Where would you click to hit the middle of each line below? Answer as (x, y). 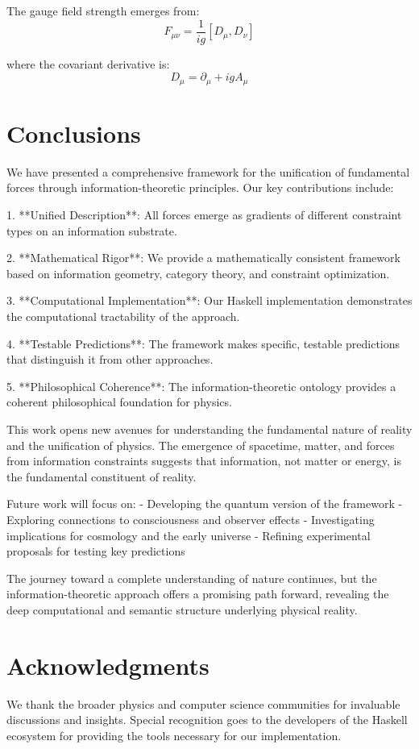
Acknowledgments (108, 665)
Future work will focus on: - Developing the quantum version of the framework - (205, 503)
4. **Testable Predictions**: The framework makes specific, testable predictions (203, 343)
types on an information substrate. (92, 230)
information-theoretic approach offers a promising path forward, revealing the (198, 594)
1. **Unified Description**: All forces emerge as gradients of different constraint (204, 215)
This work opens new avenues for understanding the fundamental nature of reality (209, 429)
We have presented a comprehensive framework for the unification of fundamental (208, 171)
